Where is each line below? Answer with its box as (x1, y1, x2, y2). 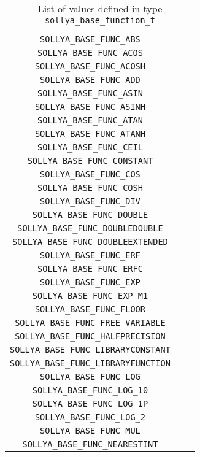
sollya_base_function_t (44, 15, 155, 25)
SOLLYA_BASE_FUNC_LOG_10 (32, 385, 148, 395)
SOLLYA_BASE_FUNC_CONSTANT (27, 156, 153, 166)
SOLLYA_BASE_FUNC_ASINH (34, 102, 145, 112)
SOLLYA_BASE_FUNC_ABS (40, 34, 140, 44)
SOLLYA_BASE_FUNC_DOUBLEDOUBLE (17, 223, 163, 233)
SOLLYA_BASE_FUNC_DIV (40, 196, 140, 206)
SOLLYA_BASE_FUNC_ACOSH (34, 61, 145, 71)
